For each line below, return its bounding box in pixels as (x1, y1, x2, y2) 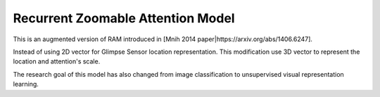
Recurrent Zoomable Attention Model (13, 10, 235, 26)
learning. (13, 80, 39, 89)
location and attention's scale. (13, 57, 101, 66)
